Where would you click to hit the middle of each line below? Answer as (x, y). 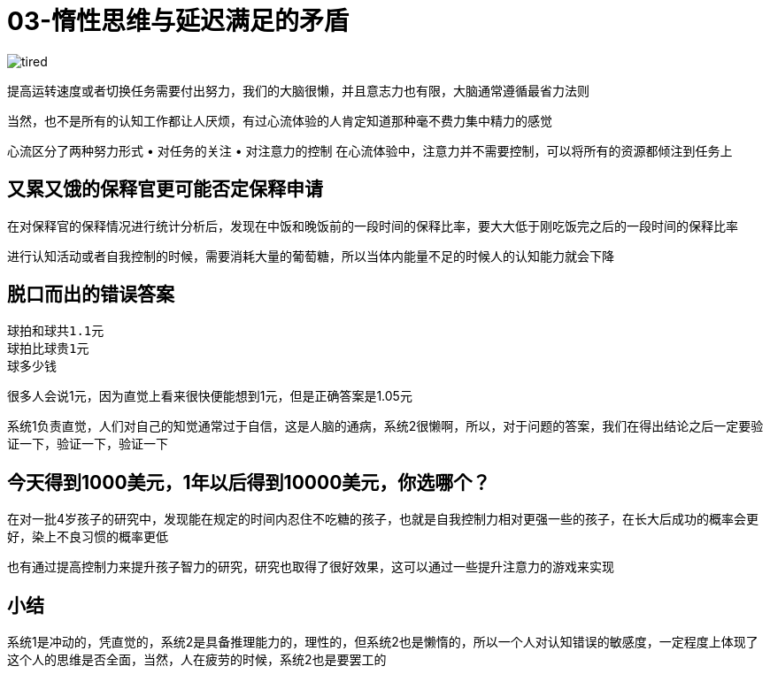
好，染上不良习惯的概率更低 (88, 537)
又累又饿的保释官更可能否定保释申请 (165, 189)
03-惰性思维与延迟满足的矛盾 (178, 21)
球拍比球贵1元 (48, 349)
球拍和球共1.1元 (56, 331)
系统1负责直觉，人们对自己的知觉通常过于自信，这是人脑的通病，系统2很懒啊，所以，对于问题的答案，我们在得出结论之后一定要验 (385, 426)
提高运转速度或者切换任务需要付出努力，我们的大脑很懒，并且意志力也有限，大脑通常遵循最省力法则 (298, 90)
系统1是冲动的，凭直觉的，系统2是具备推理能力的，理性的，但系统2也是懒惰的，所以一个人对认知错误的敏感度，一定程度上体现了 (383, 642)
